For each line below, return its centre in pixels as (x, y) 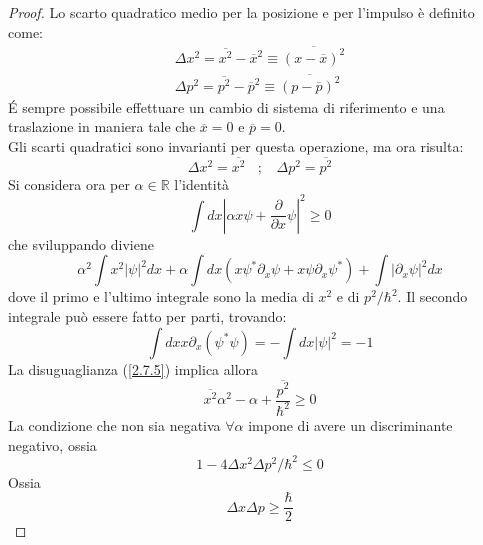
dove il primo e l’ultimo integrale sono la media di (161, 296)
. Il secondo (432, 296)
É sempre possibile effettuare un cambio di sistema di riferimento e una (226, 106)
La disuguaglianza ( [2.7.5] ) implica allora (133, 368)
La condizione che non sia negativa (114, 424)
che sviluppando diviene (81, 243)
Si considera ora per (69, 183)
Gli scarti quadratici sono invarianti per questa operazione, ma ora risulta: (236, 145)
